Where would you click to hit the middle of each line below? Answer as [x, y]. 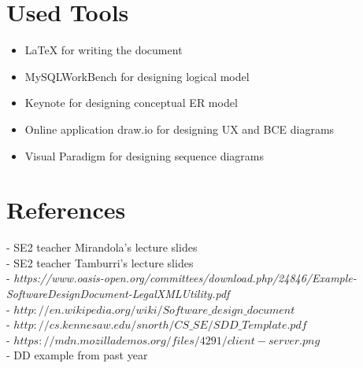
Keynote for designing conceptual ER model [131, 103]
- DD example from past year [77, 355]
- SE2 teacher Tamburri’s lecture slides [100, 262]
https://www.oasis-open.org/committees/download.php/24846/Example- [185, 278]
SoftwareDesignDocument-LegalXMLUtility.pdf [118, 293]
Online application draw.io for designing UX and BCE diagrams [180, 129]
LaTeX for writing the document [104, 50]
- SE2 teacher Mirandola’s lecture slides [102, 247]
